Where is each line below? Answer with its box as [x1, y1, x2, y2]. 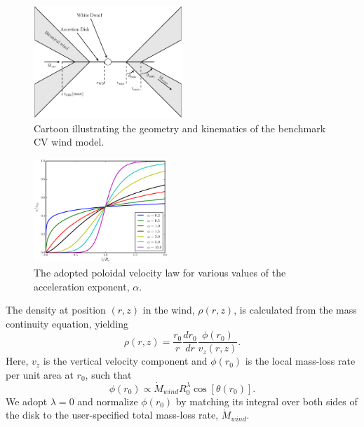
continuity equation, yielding [6, 316, 129, 330]
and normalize [77, 393, 138, 408]
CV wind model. [34, 134, 105, 149]
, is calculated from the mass [234, 302, 357, 317]
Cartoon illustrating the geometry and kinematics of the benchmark [34, 120, 326, 135]
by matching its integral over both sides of [175, 393, 358, 408]
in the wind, [142, 302, 195, 317]
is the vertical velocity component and [43, 353, 208, 368]
